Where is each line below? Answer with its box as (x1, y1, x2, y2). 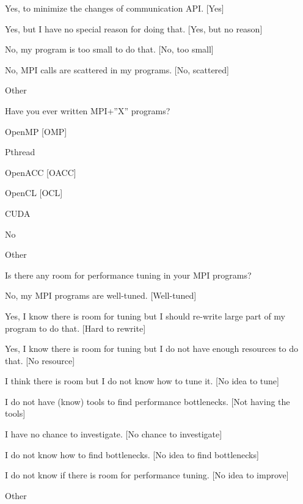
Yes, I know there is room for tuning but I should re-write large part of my (5, 309, 286, 322)
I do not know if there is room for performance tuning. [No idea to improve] (5, 469, 289, 481)
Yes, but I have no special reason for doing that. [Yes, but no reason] (5, 22, 263, 35)
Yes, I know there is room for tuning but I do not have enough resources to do (5, 342, 298, 355)
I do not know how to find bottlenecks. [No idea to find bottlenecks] (5, 448, 259, 461)
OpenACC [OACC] (5, 166, 76, 178)
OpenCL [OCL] (5, 186, 63, 199)
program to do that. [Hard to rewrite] (5, 321, 146, 334)
